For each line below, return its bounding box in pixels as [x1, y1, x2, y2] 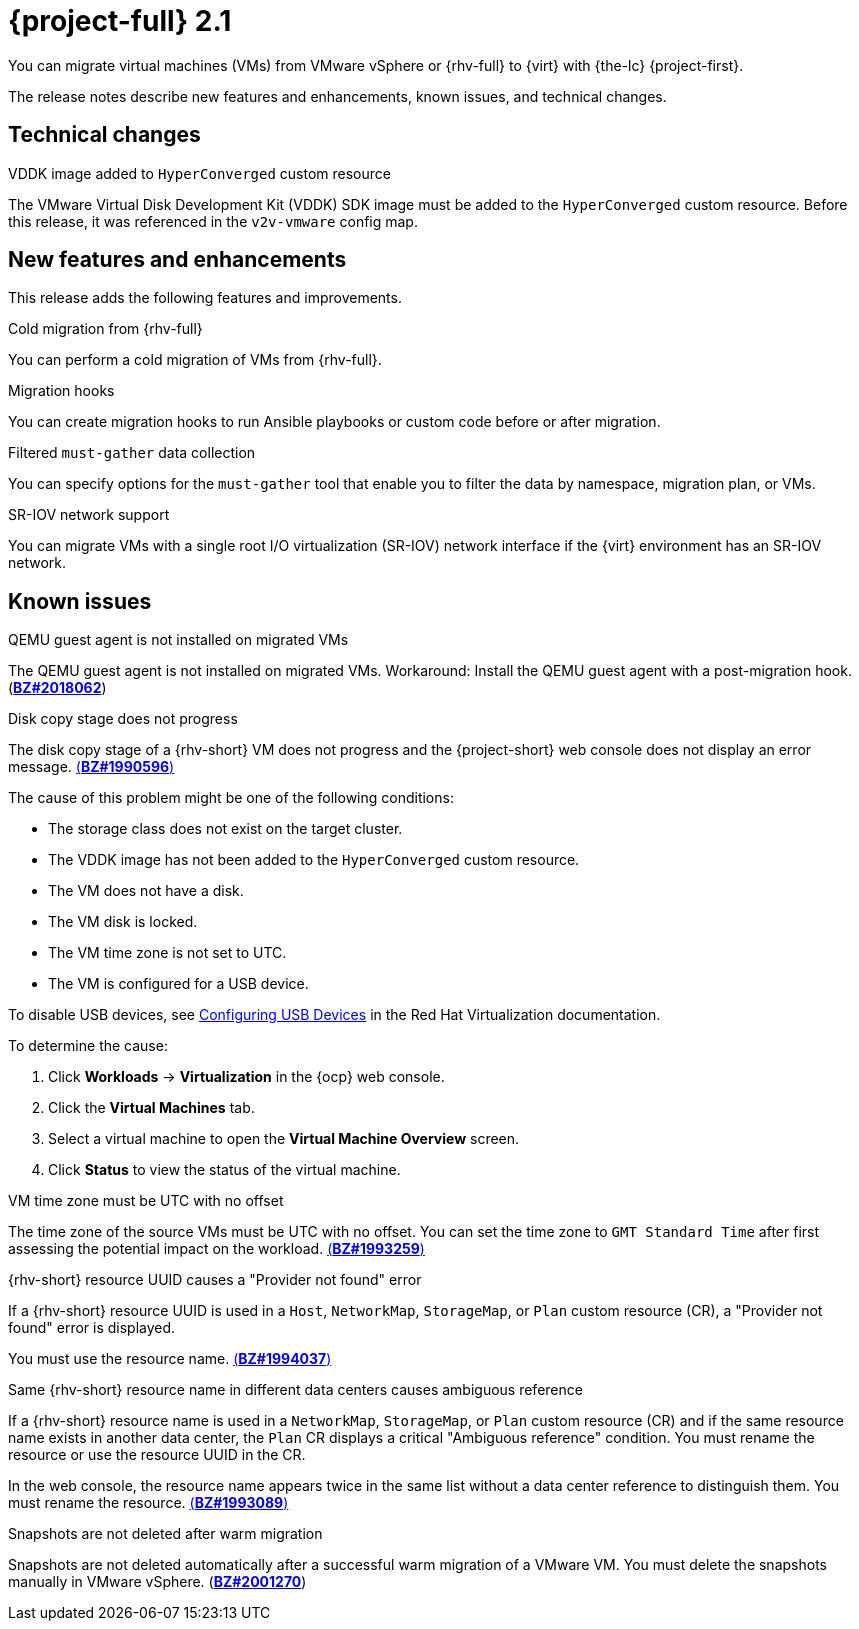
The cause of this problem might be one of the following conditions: [8, 789, 454, 807]
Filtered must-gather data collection [8, 444, 256, 462]
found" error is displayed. [8, 1319, 176, 1337]
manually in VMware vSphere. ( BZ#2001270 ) [8, 1573, 307, 1591]
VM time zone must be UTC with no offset [8, 1192, 284, 1210]
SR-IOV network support [8, 506, 170, 524]
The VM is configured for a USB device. [48, 975, 309, 993]
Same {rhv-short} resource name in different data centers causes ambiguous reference [8, 1381, 583, 1399]
